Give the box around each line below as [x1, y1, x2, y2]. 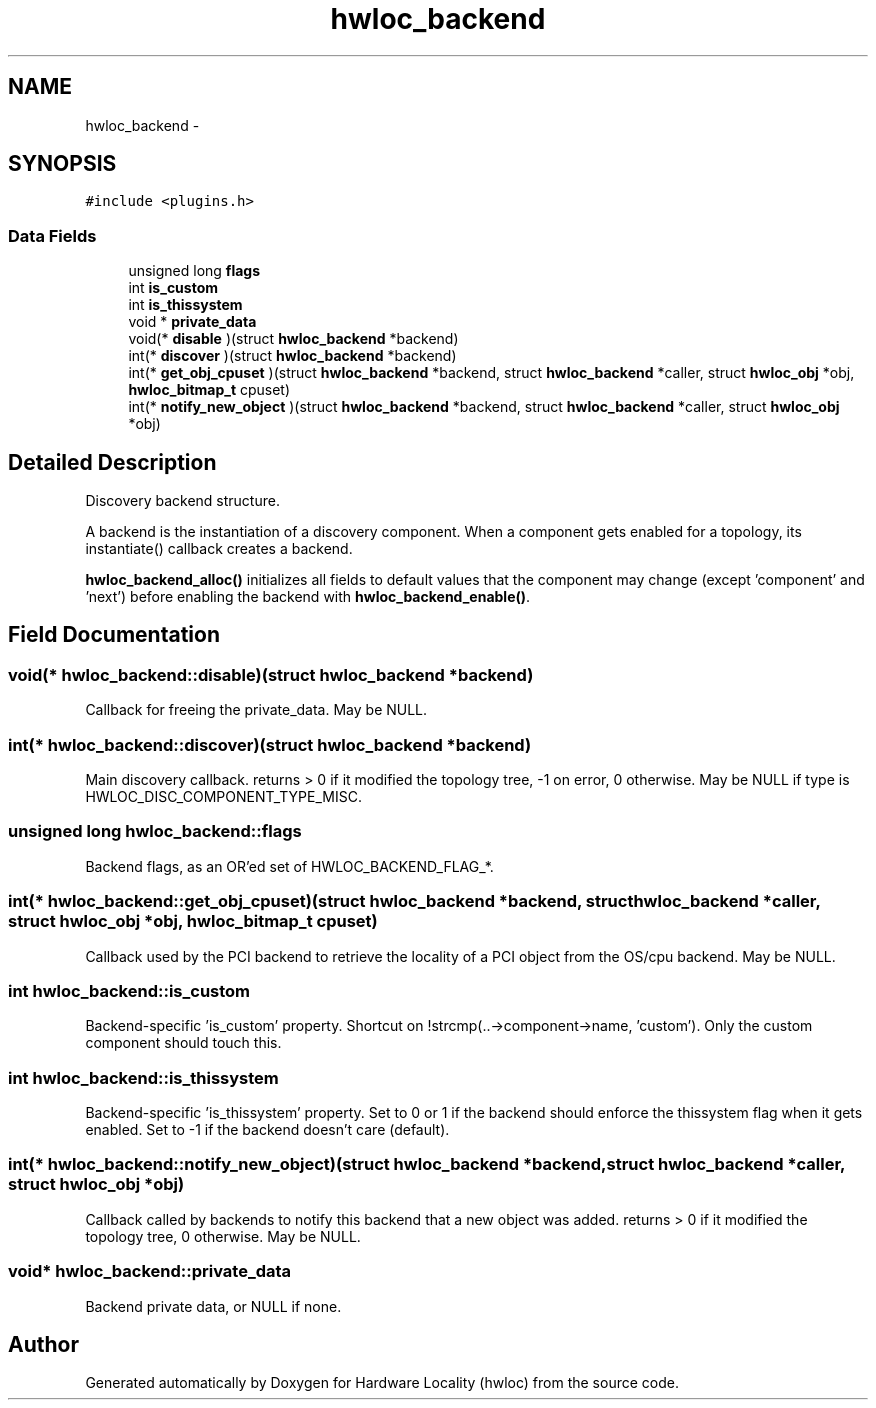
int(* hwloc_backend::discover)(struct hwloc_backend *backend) [8, 734, 532, 755]
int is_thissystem [128, 296, 243, 314]
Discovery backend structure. [85, 492, 280, 510]
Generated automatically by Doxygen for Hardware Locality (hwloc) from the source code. [85, 1374, 679, 1392]
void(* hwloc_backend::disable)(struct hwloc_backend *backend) [8, 664, 534, 685]
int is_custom [128, 279, 219, 297]
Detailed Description [8, 449, 217, 475]
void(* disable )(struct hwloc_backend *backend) [128, 330, 459, 348]
